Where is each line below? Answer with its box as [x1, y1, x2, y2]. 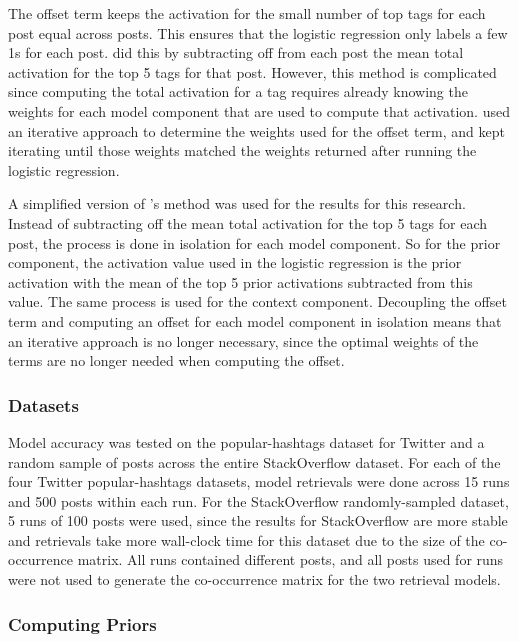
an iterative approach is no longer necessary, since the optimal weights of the [8, 330, 479, 351]
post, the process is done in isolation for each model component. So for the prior [8, 232, 501, 253]
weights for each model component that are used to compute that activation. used [8, 100, 510, 121]
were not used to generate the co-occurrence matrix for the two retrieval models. [8, 569, 501, 590]
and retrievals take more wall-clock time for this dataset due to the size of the [8, 529, 485, 550]
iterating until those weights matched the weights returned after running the [8, 140, 477, 161]
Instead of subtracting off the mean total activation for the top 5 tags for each [8, 212, 488, 233]
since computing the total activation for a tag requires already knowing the [8, 81, 468, 102]
